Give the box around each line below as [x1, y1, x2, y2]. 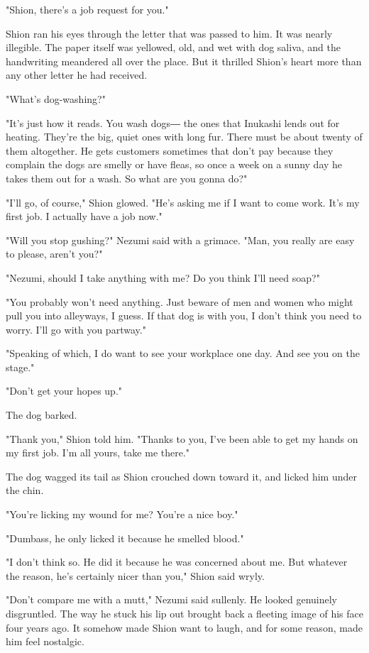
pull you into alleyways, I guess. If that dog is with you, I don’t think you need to [6, 308, 362, 323]
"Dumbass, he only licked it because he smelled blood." [6, 530, 244, 545]
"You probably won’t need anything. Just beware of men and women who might [6, 294, 353, 309]
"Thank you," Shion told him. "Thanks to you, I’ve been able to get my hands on [6, 431, 358, 446]
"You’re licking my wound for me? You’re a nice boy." [6, 507, 238, 522]
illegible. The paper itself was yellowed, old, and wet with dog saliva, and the [6, 40, 341, 55]
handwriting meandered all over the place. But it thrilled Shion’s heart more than [6, 53, 362, 68]
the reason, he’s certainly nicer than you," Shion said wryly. [6, 568, 265, 583]
